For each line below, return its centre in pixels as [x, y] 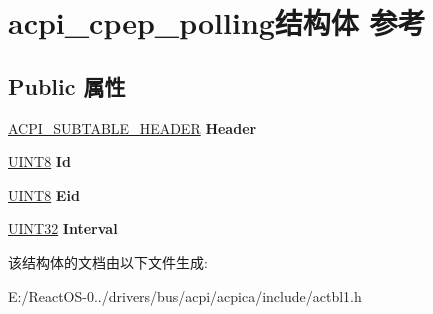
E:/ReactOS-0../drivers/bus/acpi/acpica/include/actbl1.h [185, 295]
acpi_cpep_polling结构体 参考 [217, 22]
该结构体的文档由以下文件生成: [108, 261]
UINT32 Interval [63, 228]
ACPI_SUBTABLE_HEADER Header [132, 127]
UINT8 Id [39, 161]
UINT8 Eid [44, 194]
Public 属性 [67, 85]
